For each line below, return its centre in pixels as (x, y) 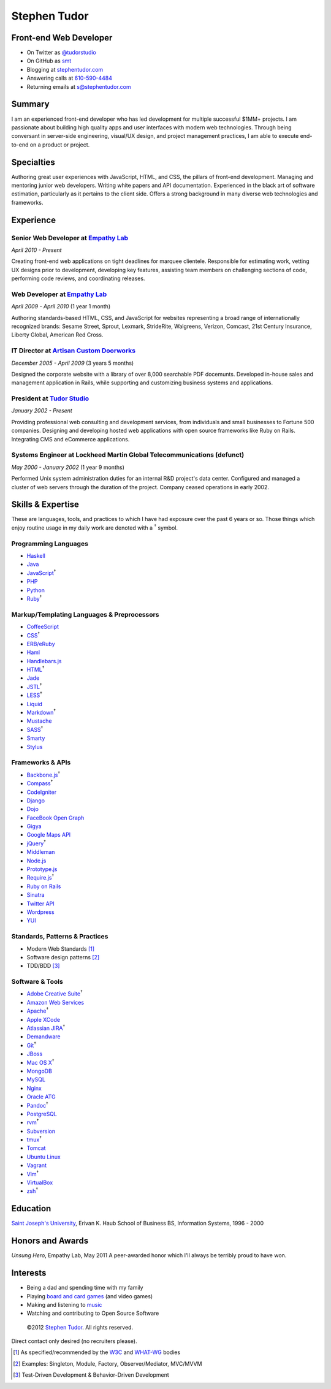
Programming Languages (50, 544)
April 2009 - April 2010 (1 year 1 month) (61, 306)
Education (31, 1208)
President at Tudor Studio (50, 398)
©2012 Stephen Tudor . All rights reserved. (80, 1327)
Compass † (40, 783)
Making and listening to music (64, 1304)
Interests (29, 1273)
